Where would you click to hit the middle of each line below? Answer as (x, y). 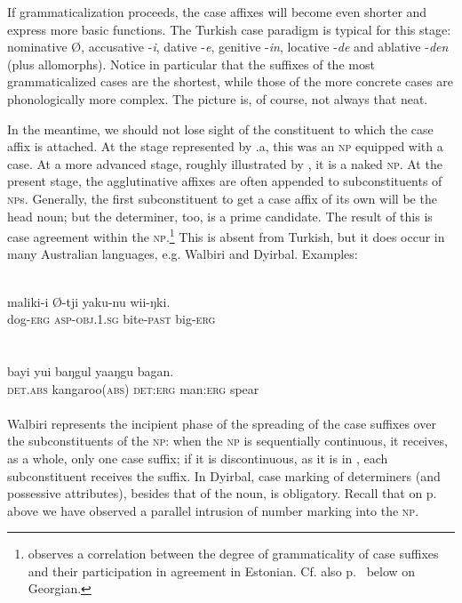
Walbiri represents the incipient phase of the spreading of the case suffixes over (222, 423)
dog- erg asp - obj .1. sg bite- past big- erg (112, 319)
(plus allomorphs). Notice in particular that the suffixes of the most (191, 64)
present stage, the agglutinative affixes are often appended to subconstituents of (225, 181)
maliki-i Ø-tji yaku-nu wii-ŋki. (89, 301)
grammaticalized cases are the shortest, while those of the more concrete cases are (230, 81)
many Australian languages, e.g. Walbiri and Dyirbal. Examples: (183, 254)
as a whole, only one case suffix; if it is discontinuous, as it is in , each (198, 458)
